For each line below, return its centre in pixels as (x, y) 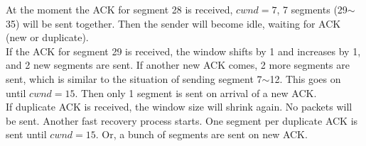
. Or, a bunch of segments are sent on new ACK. (201, 134)
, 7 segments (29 (312, 9)
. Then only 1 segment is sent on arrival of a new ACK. (196, 92)
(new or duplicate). (47, 37)
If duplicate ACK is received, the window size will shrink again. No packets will (179, 107)
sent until (26, 134)
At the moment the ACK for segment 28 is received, (119, 9)
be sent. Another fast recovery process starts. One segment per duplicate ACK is (182, 120)
